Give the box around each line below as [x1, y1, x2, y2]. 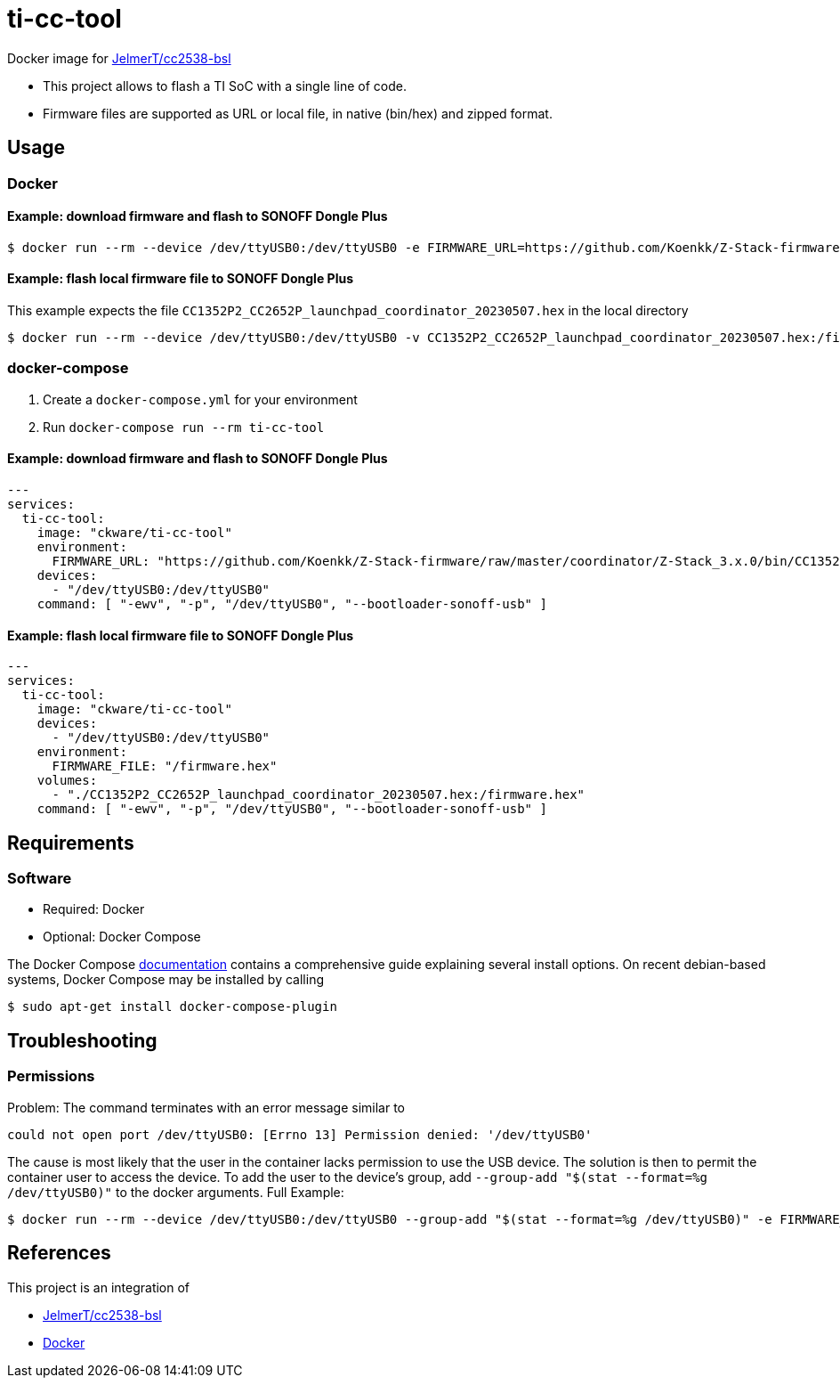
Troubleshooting [7, 1029, 157, 1052]
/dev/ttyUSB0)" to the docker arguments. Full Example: [7, 1184, 344, 1200]
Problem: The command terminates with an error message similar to [7, 1099, 406, 1115]
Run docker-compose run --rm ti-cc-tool [43, 419, 325, 435]
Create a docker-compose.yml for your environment [43, 391, 358, 407]
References [7, 1242, 111, 1265]
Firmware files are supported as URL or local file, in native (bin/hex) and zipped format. [43, 105, 553, 121]
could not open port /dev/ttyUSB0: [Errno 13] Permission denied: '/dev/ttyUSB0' [7, 1127, 593, 1142]
